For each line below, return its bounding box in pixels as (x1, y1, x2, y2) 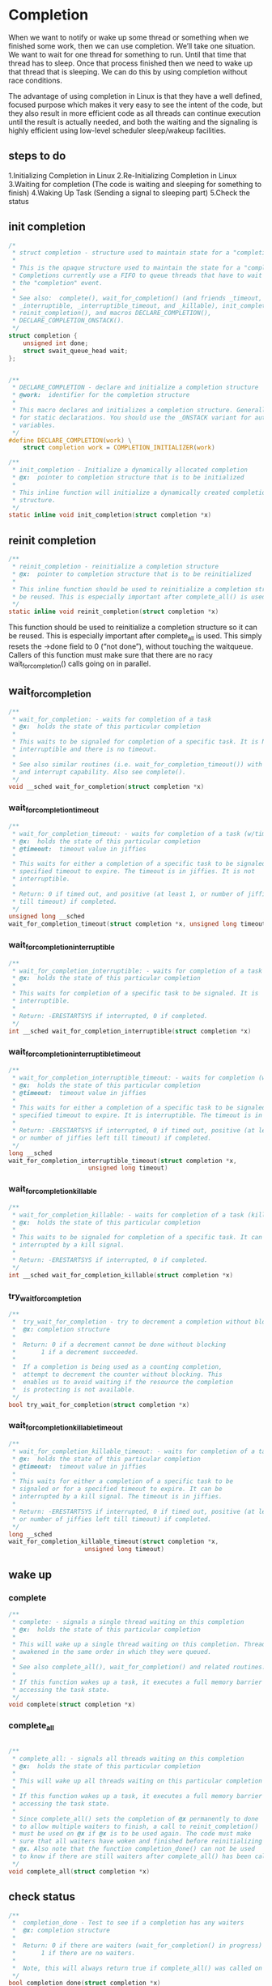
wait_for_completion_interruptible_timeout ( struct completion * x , (8, 1157, 237, 1165)
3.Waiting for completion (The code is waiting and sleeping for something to (8, 179, 261, 189)
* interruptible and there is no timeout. (11, 745, 158, 754)
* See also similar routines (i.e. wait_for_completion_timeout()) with (11, 760, 263, 769)
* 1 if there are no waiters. (11, 1949, 136, 1957)
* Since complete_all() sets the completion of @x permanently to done (11, 1814, 259, 1823)
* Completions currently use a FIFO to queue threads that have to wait (11, 271, 263, 280)
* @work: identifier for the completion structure (11, 391, 190, 399)
